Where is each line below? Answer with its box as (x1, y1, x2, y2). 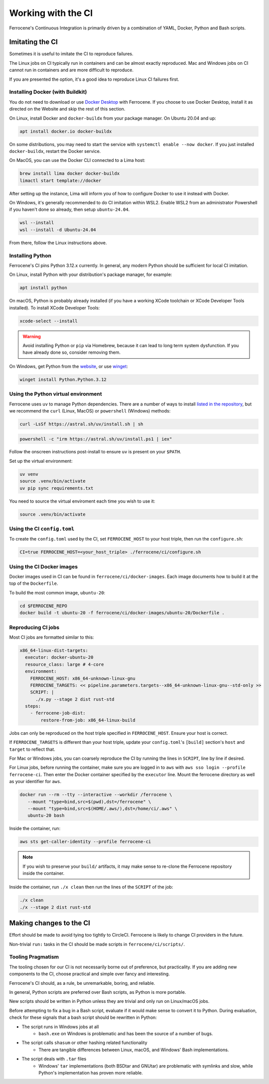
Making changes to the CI (9, 919, 91, 928)
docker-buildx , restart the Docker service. (9, 148, 101, 154)
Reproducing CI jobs (9, 624, 60, 631)
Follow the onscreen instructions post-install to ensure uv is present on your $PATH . (9, 449, 181, 455)
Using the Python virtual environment (9, 391, 102, 398)
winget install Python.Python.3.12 (19, 377, 107, 382)
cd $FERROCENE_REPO (19, 603, 67, 609)
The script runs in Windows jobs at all (21, 1024, 99, 1030)
